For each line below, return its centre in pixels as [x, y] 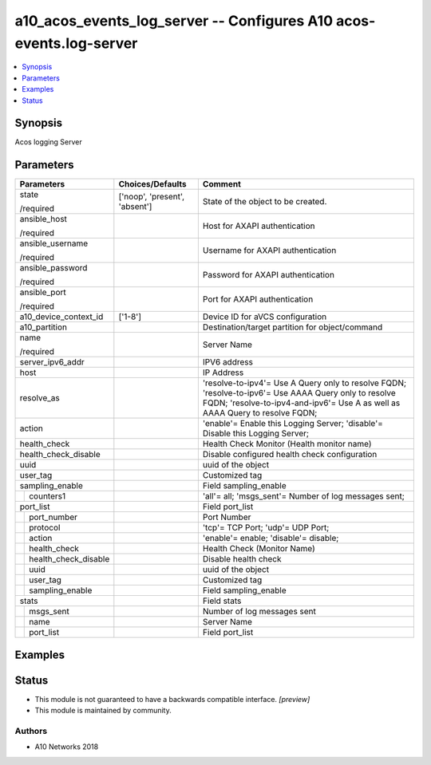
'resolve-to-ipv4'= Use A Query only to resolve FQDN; [304, 383]
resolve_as [40, 398]
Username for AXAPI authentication [269, 250]
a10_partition [43, 327]
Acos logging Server [49, 142]
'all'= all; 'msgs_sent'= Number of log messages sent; [303, 496]
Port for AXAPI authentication [258, 299]
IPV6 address [227, 362]
